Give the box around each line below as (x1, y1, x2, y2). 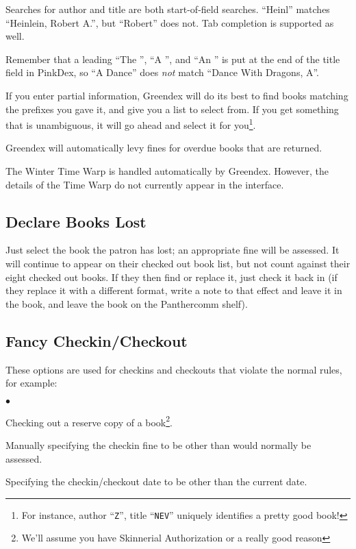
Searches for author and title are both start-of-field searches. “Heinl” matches (5, 2, 330, 16)
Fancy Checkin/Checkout (5, 330, 188, 351)
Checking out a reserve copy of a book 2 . (5, 413, 173, 429)
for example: (5, 376, 58, 390)
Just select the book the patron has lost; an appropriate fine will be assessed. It (5, 243, 340, 257)
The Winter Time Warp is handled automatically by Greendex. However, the (5, 164, 329, 178)
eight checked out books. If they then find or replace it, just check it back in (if (5, 269, 338, 284)
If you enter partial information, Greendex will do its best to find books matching (5, 88, 348, 102)
